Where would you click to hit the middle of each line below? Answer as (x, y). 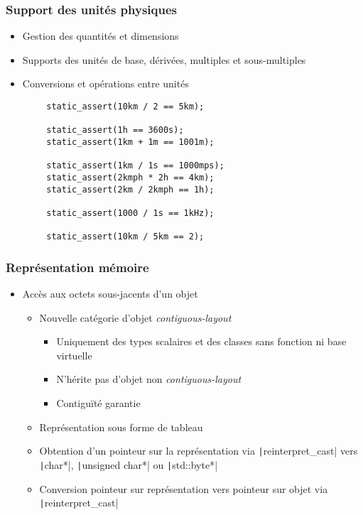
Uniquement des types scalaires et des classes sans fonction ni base (201, 341)
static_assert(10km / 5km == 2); (125, 237)
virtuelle (74, 355)
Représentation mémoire (77, 267)
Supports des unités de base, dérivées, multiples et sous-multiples (164, 59)
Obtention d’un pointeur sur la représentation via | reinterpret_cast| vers (199, 451)
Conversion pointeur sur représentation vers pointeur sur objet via (184, 488)
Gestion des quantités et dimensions (101, 36)
